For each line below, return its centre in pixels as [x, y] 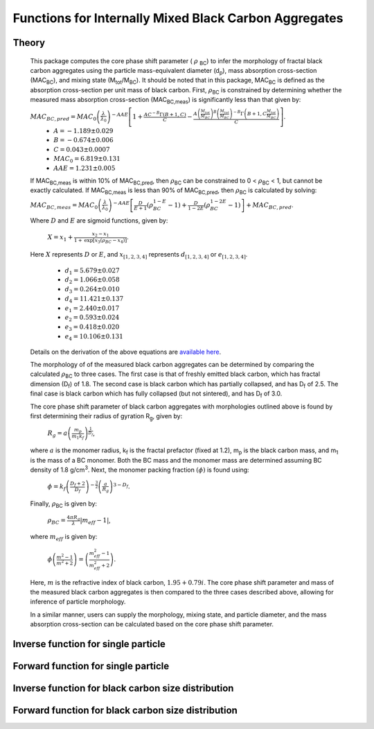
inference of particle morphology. [78, 602]
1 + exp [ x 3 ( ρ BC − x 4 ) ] [100, 241]
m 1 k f [78, 437]
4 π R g [73, 518]
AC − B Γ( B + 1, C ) [165, 114]
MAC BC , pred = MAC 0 [63, 117]
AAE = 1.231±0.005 [84, 169]
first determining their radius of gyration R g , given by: [106, 417]
